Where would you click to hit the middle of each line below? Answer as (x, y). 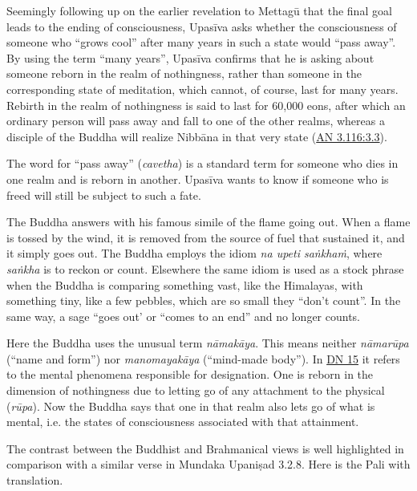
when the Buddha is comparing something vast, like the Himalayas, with (185, 284)
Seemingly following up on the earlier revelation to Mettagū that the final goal (199, 10)
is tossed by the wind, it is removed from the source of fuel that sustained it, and (206, 237)
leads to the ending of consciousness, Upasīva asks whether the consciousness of (202, 26)
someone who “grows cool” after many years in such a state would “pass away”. (201, 42)
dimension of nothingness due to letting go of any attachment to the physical (196, 390)
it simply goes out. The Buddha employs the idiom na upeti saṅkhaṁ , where (194, 253)
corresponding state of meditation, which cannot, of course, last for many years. (202, 89)
